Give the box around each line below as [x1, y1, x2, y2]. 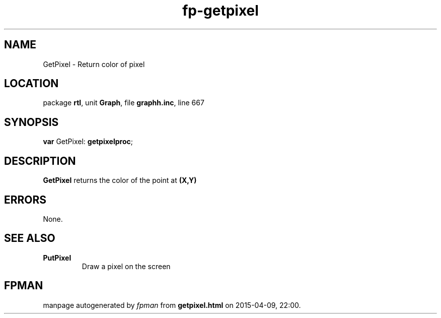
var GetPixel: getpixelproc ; [43, 137, 133, 146]
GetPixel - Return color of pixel [43, 59, 145, 69]
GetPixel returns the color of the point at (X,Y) [43, 176, 197, 185]
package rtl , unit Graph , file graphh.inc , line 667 [43, 98, 204, 107]
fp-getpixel [182, 2, 259, 19]
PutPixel [43, 253, 71, 262]
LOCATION [4, 77, 59, 90]
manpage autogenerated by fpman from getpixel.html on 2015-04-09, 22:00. [43, 300, 301, 309]
